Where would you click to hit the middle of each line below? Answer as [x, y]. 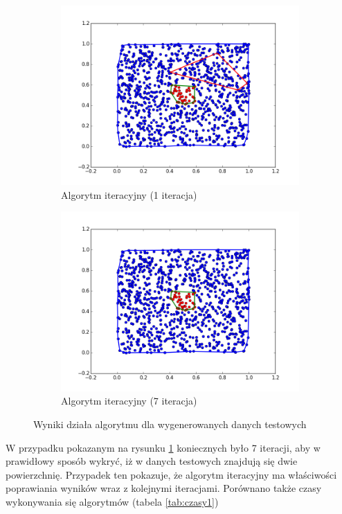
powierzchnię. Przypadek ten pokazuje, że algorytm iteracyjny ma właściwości [171, 474]
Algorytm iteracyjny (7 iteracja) [129, 401]
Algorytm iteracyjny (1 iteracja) [129, 194]
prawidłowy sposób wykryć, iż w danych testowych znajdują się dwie [152, 461]
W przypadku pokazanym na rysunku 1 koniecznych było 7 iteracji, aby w [163, 447]
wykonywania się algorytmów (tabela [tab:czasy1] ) [112, 501]
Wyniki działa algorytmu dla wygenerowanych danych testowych [170, 424]
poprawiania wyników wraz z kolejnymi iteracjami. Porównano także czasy [164, 488]
